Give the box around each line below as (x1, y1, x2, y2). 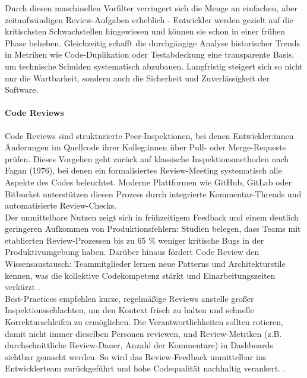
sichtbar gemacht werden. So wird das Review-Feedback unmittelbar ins (5, 350, 267, 363)
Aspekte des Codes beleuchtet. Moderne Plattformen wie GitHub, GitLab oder (5, 175, 292, 188)
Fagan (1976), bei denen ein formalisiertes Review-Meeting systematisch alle (5, 164, 282, 177)
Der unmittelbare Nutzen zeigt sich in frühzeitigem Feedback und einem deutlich (5, 210, 299, 223)
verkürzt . (5, 281, 40, 293)
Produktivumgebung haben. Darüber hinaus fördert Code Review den (5, 245, 259, 258)
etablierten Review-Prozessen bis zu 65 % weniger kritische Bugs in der (5, 234, 264, 246)
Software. (5, 83, 39, 96)
